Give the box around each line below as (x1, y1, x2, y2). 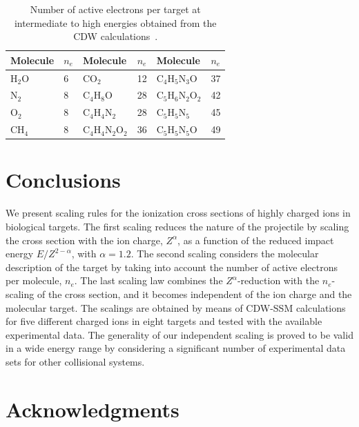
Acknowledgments (6, 395, 179, 423)
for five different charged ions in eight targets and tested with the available (6, 314, 322, 328)
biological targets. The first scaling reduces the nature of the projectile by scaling (6, 219, 349, 233)
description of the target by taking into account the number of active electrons (6, 259, 338, 274)
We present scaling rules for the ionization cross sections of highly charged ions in (6, 206, 351, 220)
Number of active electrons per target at (30, 2, 201, 16)
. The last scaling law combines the (74, 273, 223, 288)
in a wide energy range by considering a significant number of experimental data (6, 341, 346, 355)
